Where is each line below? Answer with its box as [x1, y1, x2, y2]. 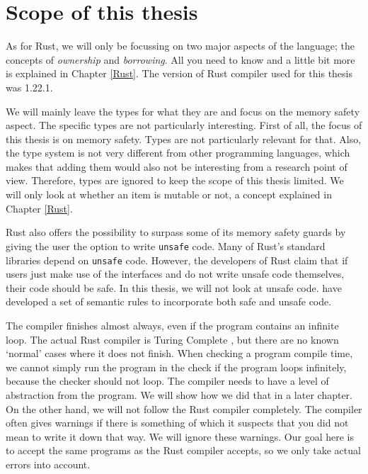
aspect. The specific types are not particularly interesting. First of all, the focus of [6, 118, 362, 132]
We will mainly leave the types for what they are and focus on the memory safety [6, 103, 360, 118]
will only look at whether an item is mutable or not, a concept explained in [6, 187, 332, 202]
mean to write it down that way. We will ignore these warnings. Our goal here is [6, 429, 354, 444]
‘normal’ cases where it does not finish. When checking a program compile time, [6, 346, 353, 361]
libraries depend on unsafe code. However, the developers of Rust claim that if [6, 252, 348, 267]
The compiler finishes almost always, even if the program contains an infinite [6, 317, 339, 332]
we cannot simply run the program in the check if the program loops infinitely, [6, 359, 347, 374]
